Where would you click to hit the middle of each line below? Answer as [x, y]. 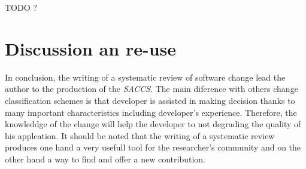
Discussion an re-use [90, 48]
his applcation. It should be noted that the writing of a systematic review [140, 135]
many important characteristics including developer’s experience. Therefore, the [151, 112]
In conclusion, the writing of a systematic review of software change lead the [145, 77]
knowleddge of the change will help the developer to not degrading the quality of [153, 124]
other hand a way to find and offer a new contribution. [105, 159]
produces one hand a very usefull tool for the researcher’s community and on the [153, 147]
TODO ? [21, 7]
